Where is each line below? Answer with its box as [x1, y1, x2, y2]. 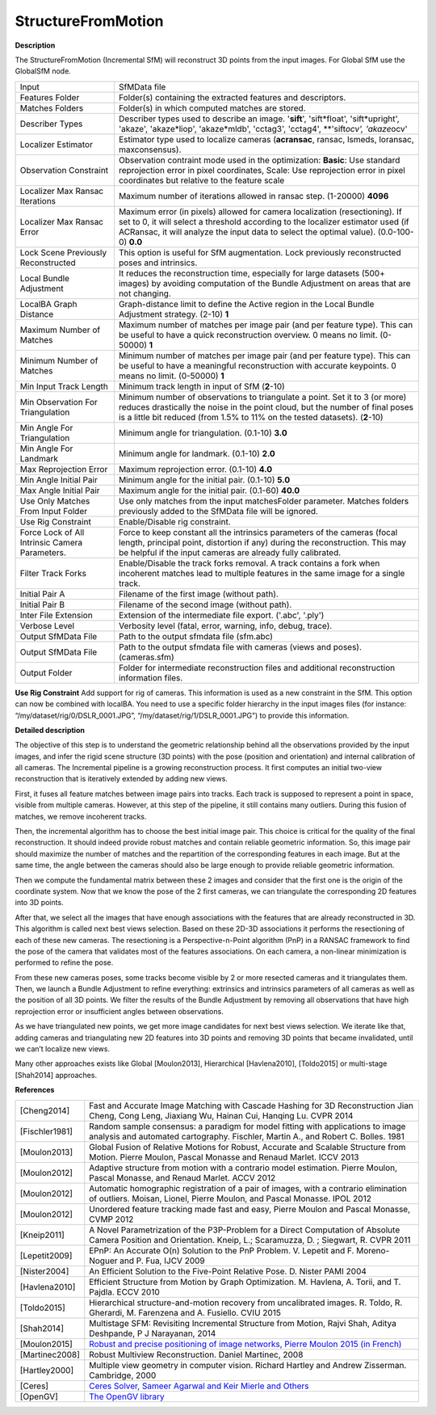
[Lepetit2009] [19, 1249, 73, 1261]
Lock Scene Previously [19, 246, 107, 258]
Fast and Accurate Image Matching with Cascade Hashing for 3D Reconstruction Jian [89, 1100, 413, 1111]
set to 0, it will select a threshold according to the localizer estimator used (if [118, 216, 409, 227]
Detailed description [15, 725, 85, 735]
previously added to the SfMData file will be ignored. [118, 505, 319, 516]
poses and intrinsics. [118, 257, 198, 268]
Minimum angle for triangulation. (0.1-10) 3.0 [118, 427, 287, 438]
